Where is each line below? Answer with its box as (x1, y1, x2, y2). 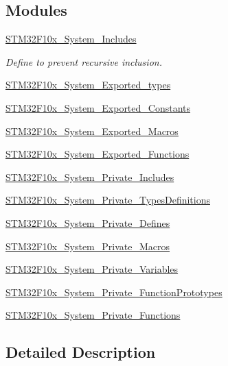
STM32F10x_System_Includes (5, 32, 137, 46)
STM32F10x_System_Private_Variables (5, 262, 179, 276)
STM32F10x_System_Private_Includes (5, 169, 174, 184)
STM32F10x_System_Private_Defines (5, 215, 170, 230)
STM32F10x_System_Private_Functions (5, 308, 181, 322)
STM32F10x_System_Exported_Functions (5, 147, 190, 161)
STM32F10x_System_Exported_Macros (5, 123, 179, 138)
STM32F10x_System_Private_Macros (5, 239, 170, 253)
